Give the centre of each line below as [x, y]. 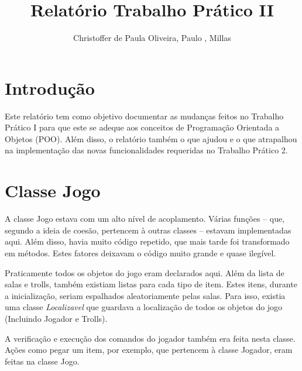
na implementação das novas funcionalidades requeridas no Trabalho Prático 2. [146, 150]
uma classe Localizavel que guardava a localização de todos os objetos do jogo [144, 307]
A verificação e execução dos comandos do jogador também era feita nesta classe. [150, 338]
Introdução [50, 87]
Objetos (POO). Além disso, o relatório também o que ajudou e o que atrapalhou [151, 138]
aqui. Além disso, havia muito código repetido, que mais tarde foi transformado [147, 241]
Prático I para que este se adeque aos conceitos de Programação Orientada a [142, 127]
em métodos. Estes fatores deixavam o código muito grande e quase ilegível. [140, 253]
